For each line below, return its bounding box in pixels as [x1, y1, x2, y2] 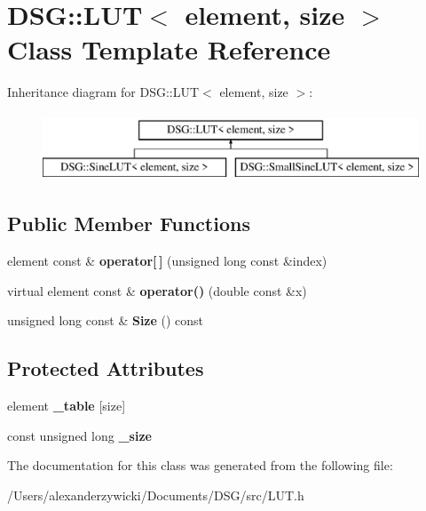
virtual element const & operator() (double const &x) [7, 281, 307, 299]
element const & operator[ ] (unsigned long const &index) [7, 252, 327, 270]
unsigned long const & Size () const [7, 311, 204, 330]
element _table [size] [7, 396, 126, 415]
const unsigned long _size [7, 426, 152, 444]
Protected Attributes [7, 355, 204, 382]
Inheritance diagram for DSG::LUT [7, 83, 200, 101]
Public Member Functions [7, 210, 250, 237]
